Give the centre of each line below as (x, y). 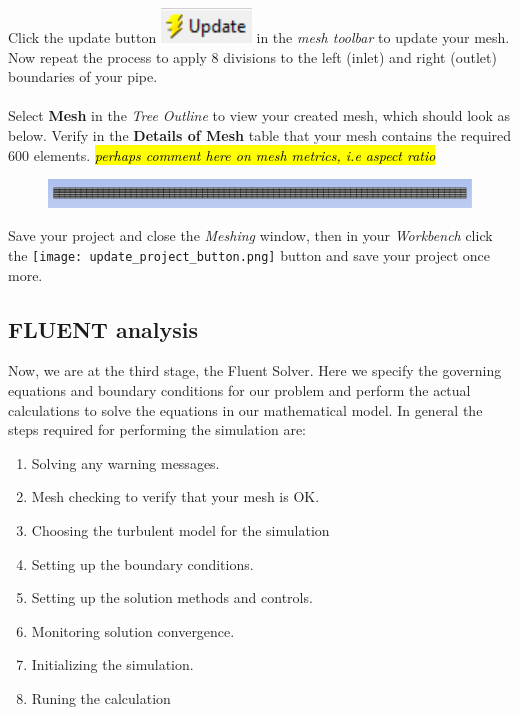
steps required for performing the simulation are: (157, 429)
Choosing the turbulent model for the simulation (180, 529)
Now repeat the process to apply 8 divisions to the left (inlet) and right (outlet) (252, 56)
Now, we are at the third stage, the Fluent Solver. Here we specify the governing (255, 370)
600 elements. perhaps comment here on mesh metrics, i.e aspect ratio (222, 154)
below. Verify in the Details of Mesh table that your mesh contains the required (260, 134)
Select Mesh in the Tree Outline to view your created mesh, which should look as (259, 115)
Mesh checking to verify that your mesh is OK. (175, 496)
